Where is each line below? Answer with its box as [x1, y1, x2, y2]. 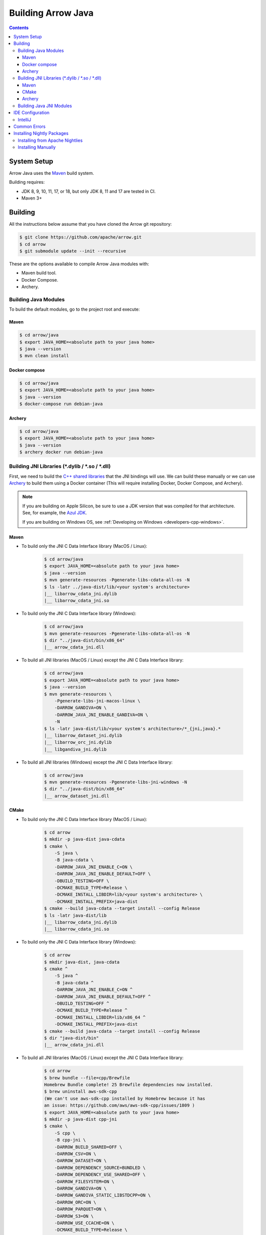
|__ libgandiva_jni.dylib [44, 746, 107, 752]
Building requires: [9, 179, 45, 185]
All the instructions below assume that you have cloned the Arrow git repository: [9, 221, 172, 227]
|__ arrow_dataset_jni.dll [44, 793, 109, 799]
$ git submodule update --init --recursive [19, 248, 127, 254]
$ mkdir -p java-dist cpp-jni [44, 1116, 117, 1122]
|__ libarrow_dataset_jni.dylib [44, 733, 123, 738]
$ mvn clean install [19, 353, 69, 359]
